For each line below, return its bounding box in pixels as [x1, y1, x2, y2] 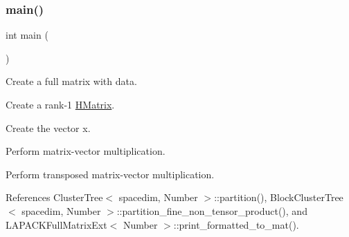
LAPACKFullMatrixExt [6, 217, 107, 231]
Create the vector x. [6, 120, 91, 135]
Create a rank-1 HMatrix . [6, 97, 115, 111]
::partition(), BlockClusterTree [214, 190, 343, 205]
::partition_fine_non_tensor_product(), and [116, 203, 307, 218]
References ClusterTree [6, 190, 103, 205]
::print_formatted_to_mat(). [173, 217, 299, 231]
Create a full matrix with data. [6, 74, 137, 88]
